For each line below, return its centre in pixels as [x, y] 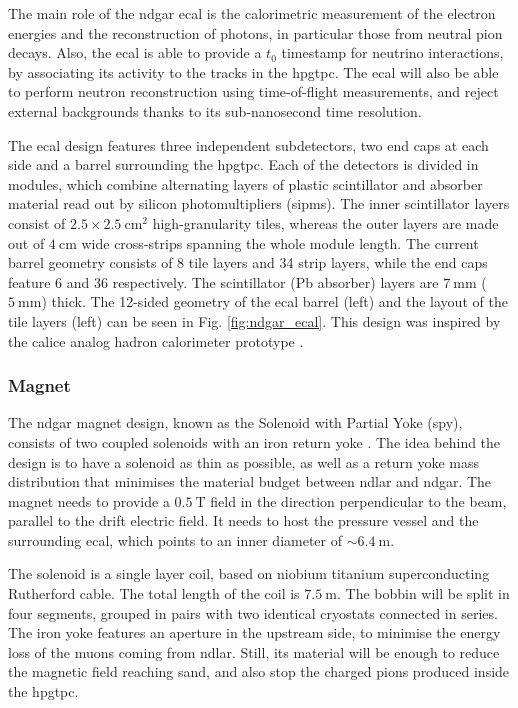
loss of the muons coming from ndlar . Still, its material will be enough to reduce [254, 651]
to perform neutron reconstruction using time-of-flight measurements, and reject [253, 91]
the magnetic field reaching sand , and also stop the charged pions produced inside [259, 671]
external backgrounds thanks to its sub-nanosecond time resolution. [215, 110]
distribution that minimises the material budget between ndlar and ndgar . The [250, 481]
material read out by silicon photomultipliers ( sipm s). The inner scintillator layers [259, 203]
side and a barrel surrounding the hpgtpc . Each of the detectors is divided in [243, 164]
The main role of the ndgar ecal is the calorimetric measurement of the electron [252, 13]
